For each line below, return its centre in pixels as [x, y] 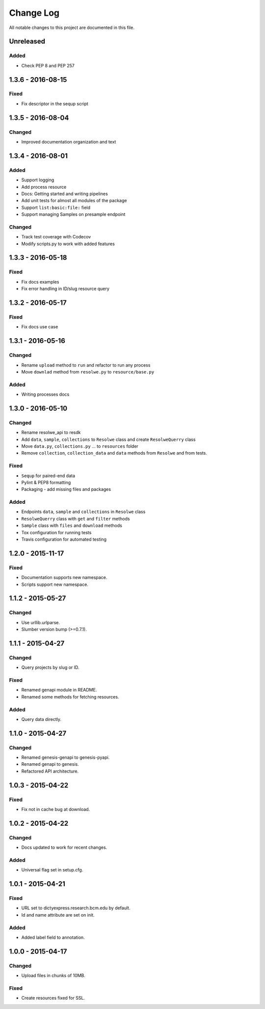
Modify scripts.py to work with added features [68, 244]
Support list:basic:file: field [56, 207]
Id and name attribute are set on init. [58, 915]
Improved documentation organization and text [69, 142]
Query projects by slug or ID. [50, 667]
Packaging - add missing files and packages [66, 490]
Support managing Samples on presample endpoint [73, 214]
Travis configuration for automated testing [64, 539]
